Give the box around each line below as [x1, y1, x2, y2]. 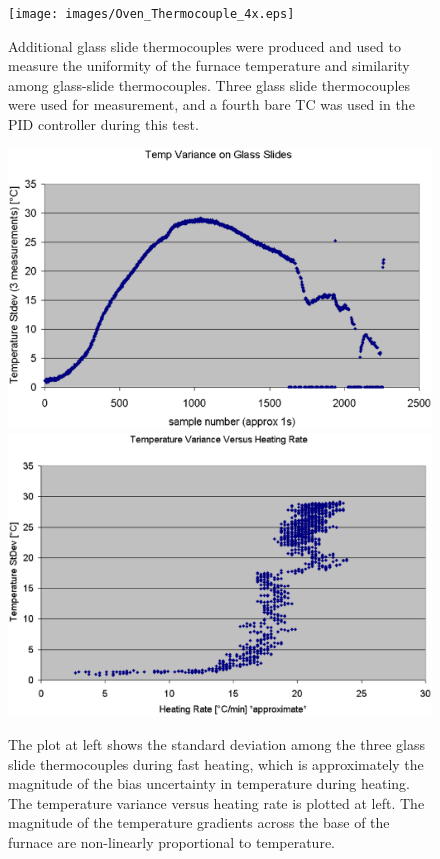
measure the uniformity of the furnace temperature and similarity [8, 55, 410, 76]
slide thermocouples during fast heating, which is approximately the [8, 753, 424, 774]
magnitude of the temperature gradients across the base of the [8, 812, 390, 833]
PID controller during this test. [8, 114, 199, 135]
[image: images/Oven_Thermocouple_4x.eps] [8, 7, 295, 21]
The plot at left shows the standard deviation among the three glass [8, 733, 425, 754]
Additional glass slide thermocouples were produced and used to [8, 35, 401, 56]
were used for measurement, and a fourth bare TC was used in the [8, 94, 415, 115]
